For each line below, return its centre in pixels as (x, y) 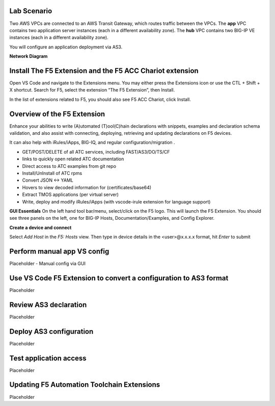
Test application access (48, 358)
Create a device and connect (40, 227)
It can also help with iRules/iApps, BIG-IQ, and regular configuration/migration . (92, 142)
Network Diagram (29, 56)
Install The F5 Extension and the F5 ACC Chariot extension (104, 70)
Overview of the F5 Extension (57, 114)
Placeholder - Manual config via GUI (48, 264)
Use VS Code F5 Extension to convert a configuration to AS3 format (119, 278)
